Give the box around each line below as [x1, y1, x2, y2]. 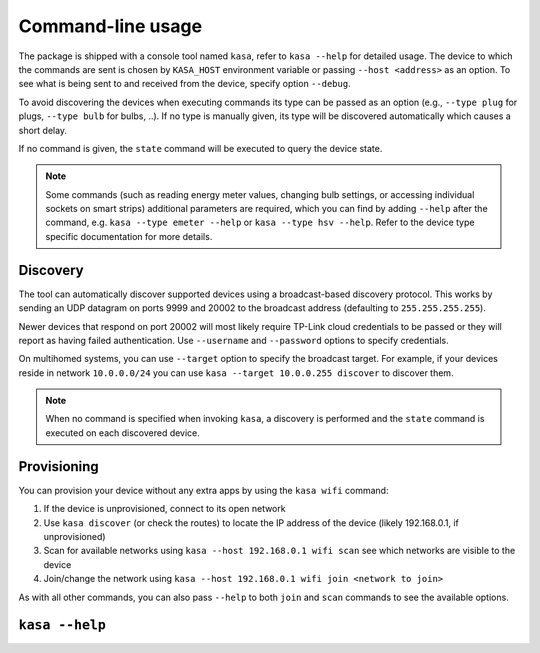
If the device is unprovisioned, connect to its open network [43, 503, 286, 515]
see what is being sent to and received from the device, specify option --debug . [18, 78, 351, 90]
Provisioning [18, 458, 99, 475]
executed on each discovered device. [45, 426, 200, 439]
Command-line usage [18, 15, 203, 37]
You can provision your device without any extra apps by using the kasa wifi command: [18, 484, 389, 496]
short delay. [18, 124, 68, 136]
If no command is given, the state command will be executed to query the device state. [18, 142, 383, 154]
